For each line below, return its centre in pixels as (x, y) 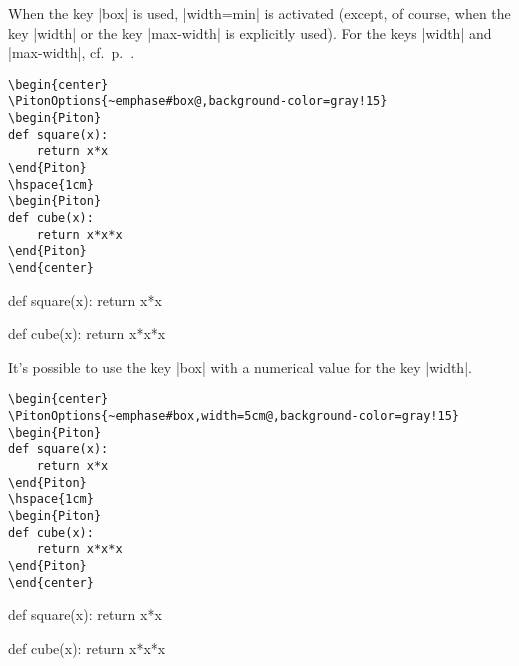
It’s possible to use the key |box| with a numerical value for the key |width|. (240, 366)
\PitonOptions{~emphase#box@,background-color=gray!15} (198, 101)
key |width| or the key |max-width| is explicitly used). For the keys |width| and (250, 32)
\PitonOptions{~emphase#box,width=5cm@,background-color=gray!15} (234, 416)
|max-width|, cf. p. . (71, 52)
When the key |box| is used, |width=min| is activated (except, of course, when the (259, 13)
